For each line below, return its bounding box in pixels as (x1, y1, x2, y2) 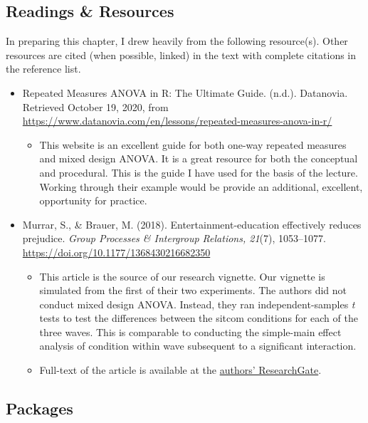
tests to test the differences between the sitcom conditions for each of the (39, 310, 358, 325)
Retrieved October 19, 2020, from (22, 99, 169, 114)
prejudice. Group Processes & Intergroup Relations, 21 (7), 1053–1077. (22, 231, 326, 246)
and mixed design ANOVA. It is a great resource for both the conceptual (39, 151, 358, 166)
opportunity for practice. (39, 193, 147, 208)
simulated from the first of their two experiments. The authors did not (39, 283, 347, 298)
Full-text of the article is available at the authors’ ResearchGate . (39, 362, 322, 377)
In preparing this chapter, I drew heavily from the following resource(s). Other (6, 33, 348, 48)
